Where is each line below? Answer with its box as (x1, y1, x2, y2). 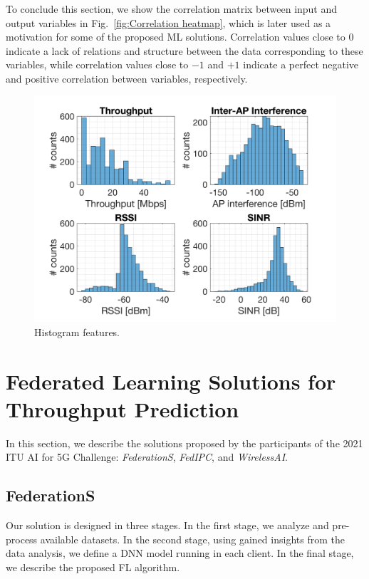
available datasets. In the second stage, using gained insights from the (40, 531, 345, 546)
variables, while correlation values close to (6, 57, 189, 72)
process (6, 531, 38, 546)
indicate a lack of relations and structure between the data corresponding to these (6, 43, 363, 58)
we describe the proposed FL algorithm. (6, 559, 180, 574)
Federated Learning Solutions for (6, 366, 336, 395)
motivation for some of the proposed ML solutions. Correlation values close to (6, 29, 345, 44)
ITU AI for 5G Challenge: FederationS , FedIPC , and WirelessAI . (6, 449, 288, 464)
